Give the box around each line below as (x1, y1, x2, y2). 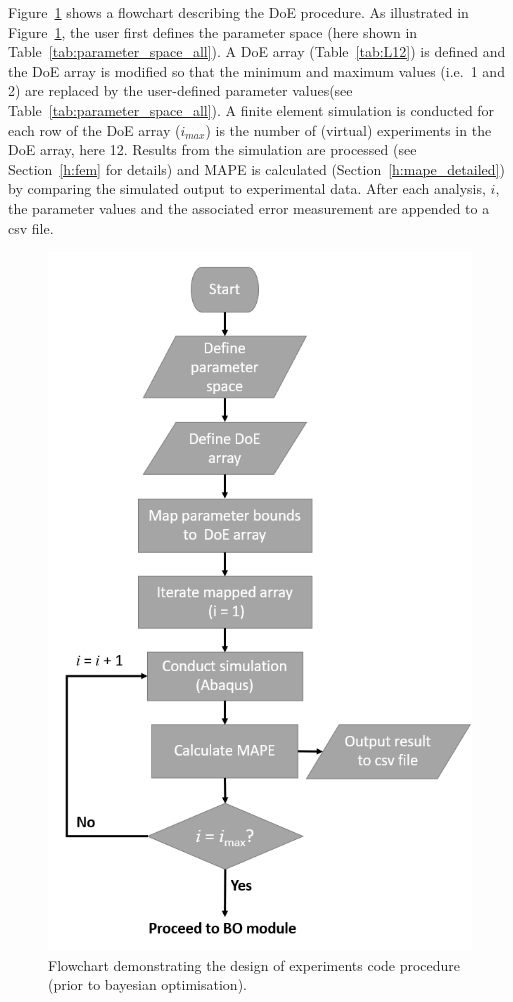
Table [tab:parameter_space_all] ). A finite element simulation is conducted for (8, 99, 495, 120)
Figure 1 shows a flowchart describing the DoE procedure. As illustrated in (8, 2, 469, 22)
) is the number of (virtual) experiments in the (205, 119, 492, 140)
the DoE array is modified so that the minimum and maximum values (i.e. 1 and (8, 60, 505, 81)
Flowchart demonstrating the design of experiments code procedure (48, 954, 461, 975)
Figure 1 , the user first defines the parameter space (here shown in (8, 21, 418, 42)
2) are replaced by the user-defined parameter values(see (8, 80, 353, 101)
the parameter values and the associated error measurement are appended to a (8, 197, 490, 218)
